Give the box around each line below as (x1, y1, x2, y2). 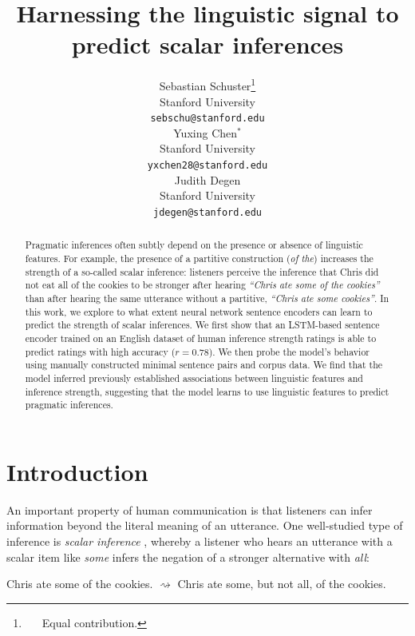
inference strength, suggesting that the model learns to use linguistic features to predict (25, 384, 389, 398)
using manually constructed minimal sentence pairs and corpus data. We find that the (25, 358, 383, 372)
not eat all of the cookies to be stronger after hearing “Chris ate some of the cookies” (25, 278, 380, 292)
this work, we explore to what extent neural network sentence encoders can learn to (25, 304, 373, 318)
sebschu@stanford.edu (150, 113, 265, 125)
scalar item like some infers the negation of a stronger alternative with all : (6, 548, 370, 565)
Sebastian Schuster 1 (159, 75, 256, 93)
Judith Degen (174, 171, 241, 188)
